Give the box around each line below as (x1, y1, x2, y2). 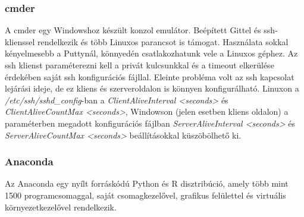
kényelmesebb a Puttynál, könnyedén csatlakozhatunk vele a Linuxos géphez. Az (5, 47, 298, 59)
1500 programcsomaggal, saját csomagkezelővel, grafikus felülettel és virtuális (5, 188, 286, 201)
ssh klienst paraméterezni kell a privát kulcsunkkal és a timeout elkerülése (5, 59, 274, 71)
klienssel (5, 35, 35, 48)
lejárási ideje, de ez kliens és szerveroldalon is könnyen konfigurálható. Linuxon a (5, 82, 299, 95)
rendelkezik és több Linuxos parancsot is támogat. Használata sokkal (37, 35, 289, 48)
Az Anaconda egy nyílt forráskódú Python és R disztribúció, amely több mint (5, 177, 289, 190)
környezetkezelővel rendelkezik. (5, 200, 117, 213)
